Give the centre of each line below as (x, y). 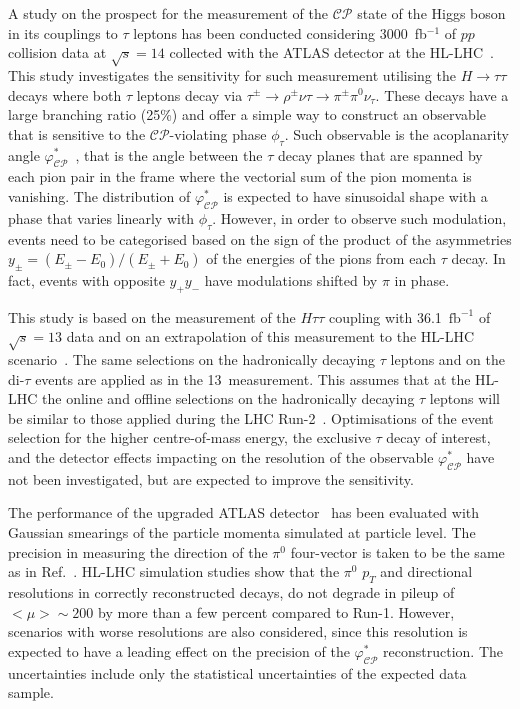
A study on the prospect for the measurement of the (168, 13)
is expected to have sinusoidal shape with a (355, 195)
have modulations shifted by (291, 279)
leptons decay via (189, 94)
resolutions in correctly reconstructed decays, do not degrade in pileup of (231, 592)
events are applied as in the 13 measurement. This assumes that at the (253, 378)
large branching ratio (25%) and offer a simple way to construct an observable (247, 114)
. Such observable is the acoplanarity (396, 133)
